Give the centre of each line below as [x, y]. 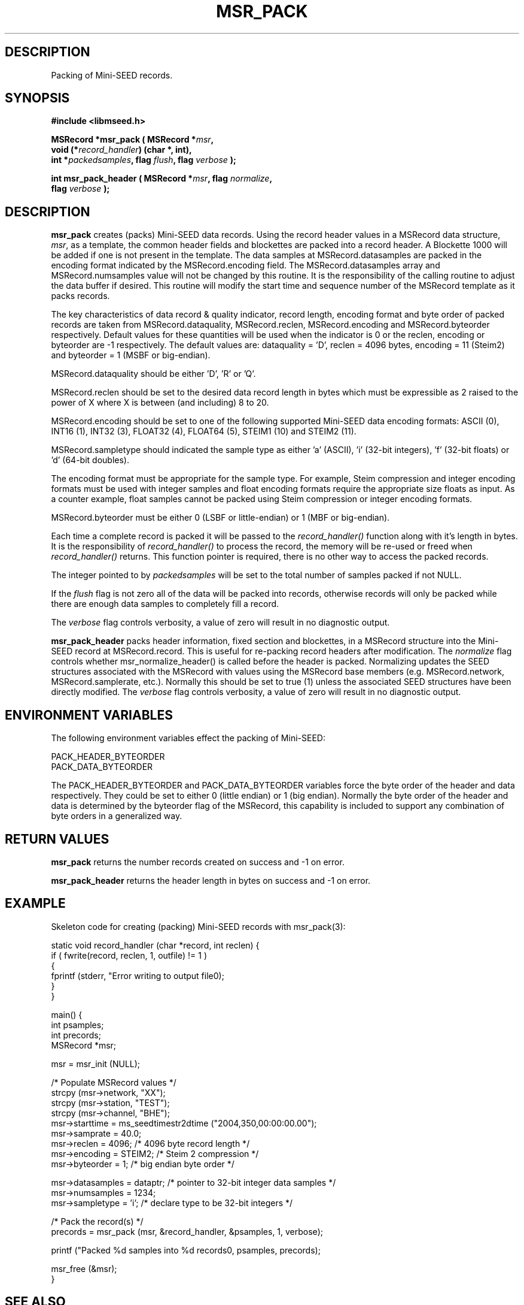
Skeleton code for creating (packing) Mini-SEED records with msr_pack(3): [198, 926]
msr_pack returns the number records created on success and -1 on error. [198, 862]
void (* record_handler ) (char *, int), [121, 150]
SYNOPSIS [37, 98]
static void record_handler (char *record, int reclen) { [155, 945]
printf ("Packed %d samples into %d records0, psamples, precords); [186, 1250]
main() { [67, 1014]
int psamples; [77, 1025]
